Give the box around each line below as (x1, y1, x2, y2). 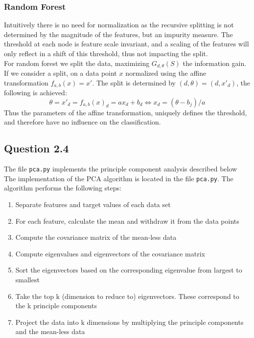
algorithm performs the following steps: (4, 183, 121, 193)
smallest (15, 274, 40, 284)
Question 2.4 (4, 141, 69, 156)
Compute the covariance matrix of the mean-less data (15, 232, 177, 242)
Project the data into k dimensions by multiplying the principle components (15, 317, 244, 327)
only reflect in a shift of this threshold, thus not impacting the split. (4, 48, 208, 58)
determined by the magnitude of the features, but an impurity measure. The (4, 29, 233, 39)
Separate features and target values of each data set (15, 199, 171, 209)
